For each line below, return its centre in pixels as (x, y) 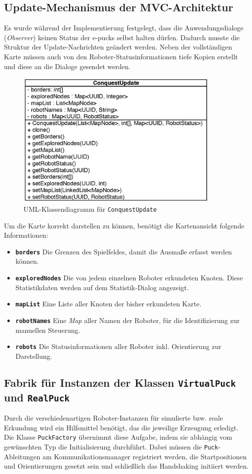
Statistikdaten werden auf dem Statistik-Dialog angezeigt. (102, 287)
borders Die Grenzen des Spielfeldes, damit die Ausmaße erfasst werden (124, 251)
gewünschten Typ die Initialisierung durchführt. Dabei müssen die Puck (111, 447)
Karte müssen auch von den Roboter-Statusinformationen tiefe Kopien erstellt (121, 56)
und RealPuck (37, 397)
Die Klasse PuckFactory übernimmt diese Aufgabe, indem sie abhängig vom (118, 437)
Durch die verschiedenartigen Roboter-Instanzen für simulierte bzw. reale (114, 418)
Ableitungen (22, 456)
